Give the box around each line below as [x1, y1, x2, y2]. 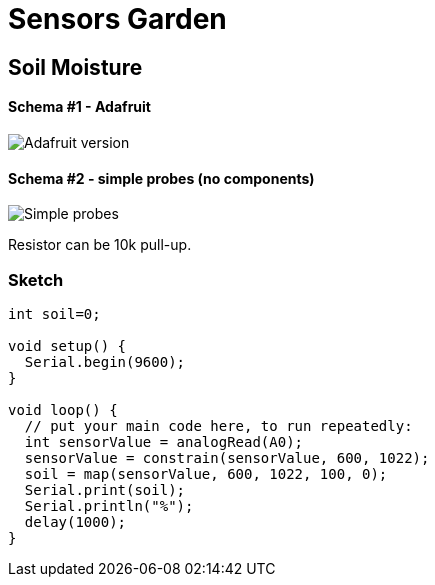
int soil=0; [8, 305, 101, 322]
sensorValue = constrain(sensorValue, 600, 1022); [24, 449, 430, 466]
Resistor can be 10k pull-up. [8, 236, 192, 254]
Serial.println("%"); [24, 497, 194, 514]
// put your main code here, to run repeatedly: [24, 417, 413, 434]
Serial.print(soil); [24, 481, 186, 498]
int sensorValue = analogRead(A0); [24, 433, 304, 450]
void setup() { [8, 337, 127, 354]
